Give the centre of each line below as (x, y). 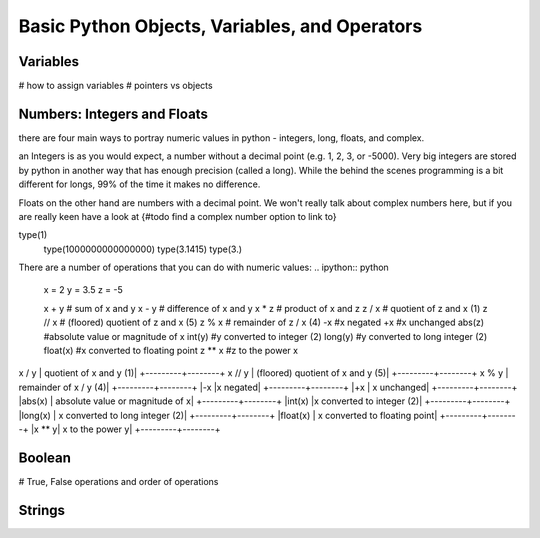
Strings (41, 510)
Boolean (45, 457)
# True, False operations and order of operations (118, 481)
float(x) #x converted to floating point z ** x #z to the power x (171, 351)
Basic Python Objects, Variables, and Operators (220, 26)
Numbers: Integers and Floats (113, 113)
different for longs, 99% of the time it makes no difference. (139, 184)
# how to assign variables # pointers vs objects (116, 86)
